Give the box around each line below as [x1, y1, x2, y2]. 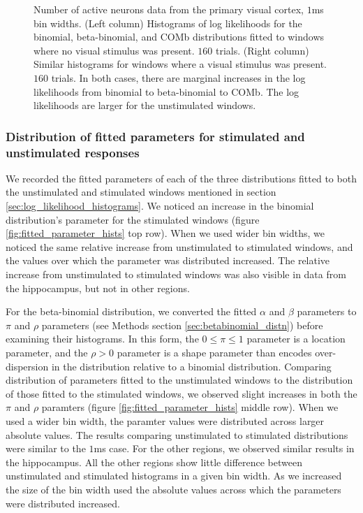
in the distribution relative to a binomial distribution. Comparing [51, 359, 332, 373]
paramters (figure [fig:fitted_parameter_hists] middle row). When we [41, 400, 339, 414]
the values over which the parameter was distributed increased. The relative [6, 253, 330, 268]
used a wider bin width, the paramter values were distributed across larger [6, 413, 325, 428]
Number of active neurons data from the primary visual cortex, [34, 2, 304, 16]
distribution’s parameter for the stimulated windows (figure [6, 212, 260, 226]
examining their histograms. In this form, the [6, 331, 199, 346]
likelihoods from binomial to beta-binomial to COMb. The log [34, 84, 299, 99]
